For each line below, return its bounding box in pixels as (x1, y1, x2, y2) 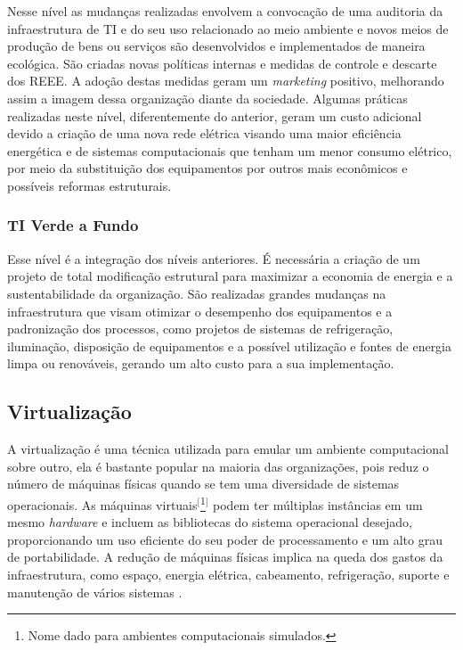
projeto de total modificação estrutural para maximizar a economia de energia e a (7, 267, 453, 285)
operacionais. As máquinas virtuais (7, 495, 198, 514)
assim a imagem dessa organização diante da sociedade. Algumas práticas (7, 88, 408, 107)
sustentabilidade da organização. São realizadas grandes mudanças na (7, 284, 386, 302)
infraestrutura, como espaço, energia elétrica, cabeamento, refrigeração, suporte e (7, 564, 450, 583)
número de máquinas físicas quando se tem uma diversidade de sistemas (7, 474, 400, 493)
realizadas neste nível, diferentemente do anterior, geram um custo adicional (7, 106, 422, 125)
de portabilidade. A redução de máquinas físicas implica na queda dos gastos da (7, 547, 443, 566)
